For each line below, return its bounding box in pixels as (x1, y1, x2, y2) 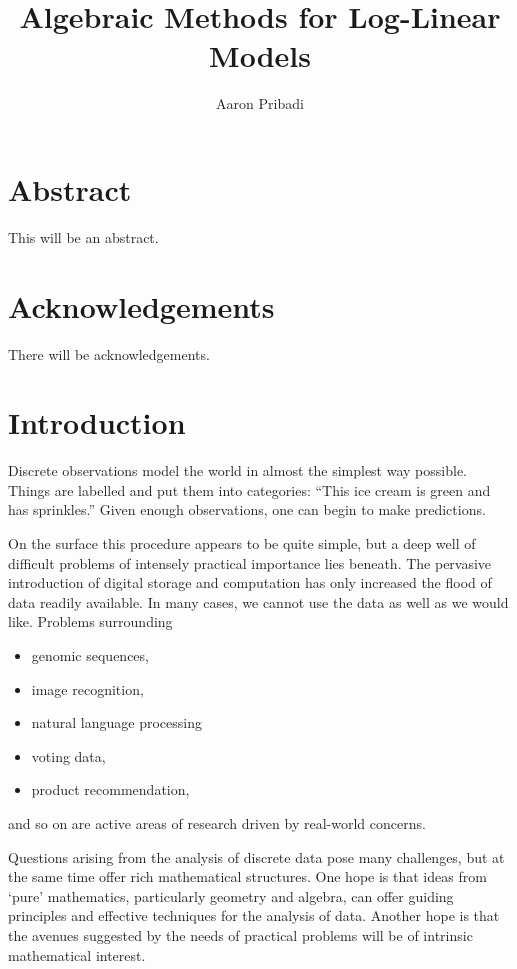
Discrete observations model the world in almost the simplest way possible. (8, 460, 467, 481)
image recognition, (31, 678, 144, 699)
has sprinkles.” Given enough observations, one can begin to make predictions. (8, 499, 486, 520)
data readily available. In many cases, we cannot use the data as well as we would (8, 591, 509, 612)
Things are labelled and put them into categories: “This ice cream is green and (8, 479, 491, 500)
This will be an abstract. (8, 226, 159, 247)
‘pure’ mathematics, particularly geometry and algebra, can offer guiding (8, 885, 454, 906)
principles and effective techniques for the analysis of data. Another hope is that (8, 905, 500, 926)
